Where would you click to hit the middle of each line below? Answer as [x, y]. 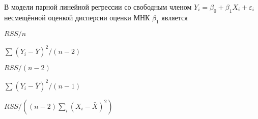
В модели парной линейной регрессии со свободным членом [98, 7]
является [175, 18]
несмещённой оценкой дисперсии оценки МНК [77, 18]
